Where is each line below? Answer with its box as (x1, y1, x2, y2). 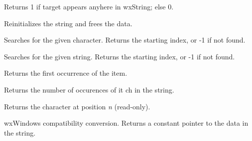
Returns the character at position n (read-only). (4, 101, 150, 111)
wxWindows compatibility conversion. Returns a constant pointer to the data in (4, 118, 249, 128)
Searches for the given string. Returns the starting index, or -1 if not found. (4, 51, 235, 61)
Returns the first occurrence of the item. (4, 68, 127, 78)
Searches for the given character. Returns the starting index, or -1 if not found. (4, 35, 246, 45)
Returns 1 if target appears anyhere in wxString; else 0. (4, 1, 174, 11)
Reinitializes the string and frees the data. (4, 18, 132, 28)
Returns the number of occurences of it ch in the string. (4, 84, 174, 94)
